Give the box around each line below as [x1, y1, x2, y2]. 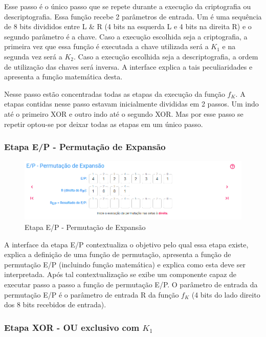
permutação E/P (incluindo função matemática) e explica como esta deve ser [4, 259, 246, 269]
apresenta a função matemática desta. [4, 71, 123, 82]
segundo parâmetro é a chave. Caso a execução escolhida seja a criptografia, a [4, 31, 248, 41]
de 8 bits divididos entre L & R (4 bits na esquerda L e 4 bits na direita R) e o [4, 21, 252, 32]
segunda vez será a [4, 51, 62, 61]
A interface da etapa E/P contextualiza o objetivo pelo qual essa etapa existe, [4, 239, 249, 249]
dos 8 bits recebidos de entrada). [4, 299, 106, 310]
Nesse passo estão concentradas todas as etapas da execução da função [4, 88, 225, 99]
